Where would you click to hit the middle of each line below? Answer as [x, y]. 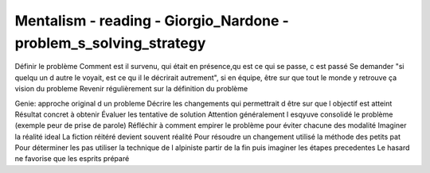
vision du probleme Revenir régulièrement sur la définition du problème [131, 89]
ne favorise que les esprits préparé [72, 159]
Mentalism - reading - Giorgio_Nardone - [152, 21]
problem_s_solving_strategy [110, 43]
